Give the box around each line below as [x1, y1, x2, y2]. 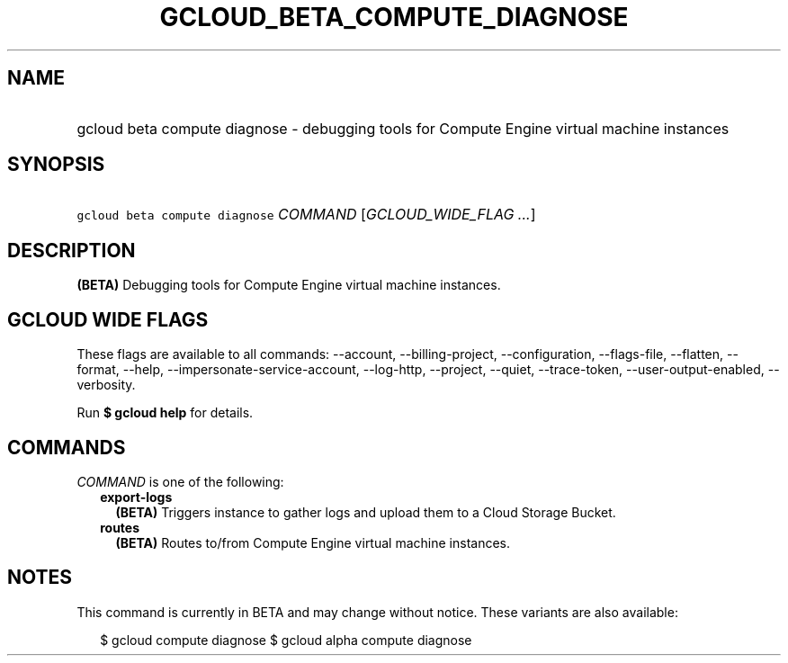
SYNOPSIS [7, 153, 105, 176]
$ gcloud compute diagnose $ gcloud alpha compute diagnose [100, 632, 472, 648]
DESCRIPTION [7, 238, 136, 262]
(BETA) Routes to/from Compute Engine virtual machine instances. [115, 534, 510, 551]
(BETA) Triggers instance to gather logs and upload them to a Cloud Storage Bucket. [115, 504, 616, 520]
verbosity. [76, 377, 136, 393]
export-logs [100, 488, 173, 505]
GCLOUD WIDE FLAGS [7, 308, 209, 331]
